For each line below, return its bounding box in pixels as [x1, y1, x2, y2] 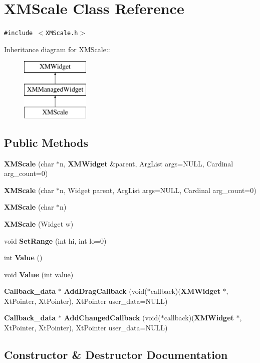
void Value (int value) [4, 269, 74, 279]
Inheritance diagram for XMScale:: [4, 44, 110, 54]
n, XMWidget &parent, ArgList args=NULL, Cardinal [60, 158, 233, 168]
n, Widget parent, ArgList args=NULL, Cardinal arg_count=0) [60, 185, 256, 195]
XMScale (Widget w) [4, 218, 74, 229]
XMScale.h [46, 30, 78, 37]
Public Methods [4, 134, 89, 150]
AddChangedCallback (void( [64, 312, 161, 323]
